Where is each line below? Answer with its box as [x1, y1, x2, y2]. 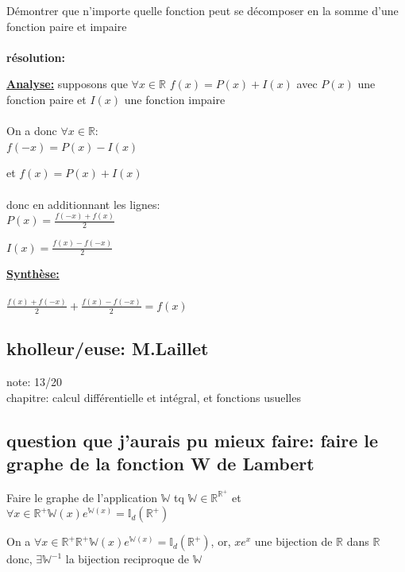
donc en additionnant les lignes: [6, 195, 160, 212]
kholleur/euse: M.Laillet [6, 336, 209, 361]
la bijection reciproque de [65, 551, 190, 567]
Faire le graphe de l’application [6, 489, 158, 505]
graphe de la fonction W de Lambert [6, 450, 314, 475]
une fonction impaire [124, 91, 226, 107]
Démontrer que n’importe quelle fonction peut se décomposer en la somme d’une [6, 2, 399, 18]
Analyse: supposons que [6, 75, 128, 92]
